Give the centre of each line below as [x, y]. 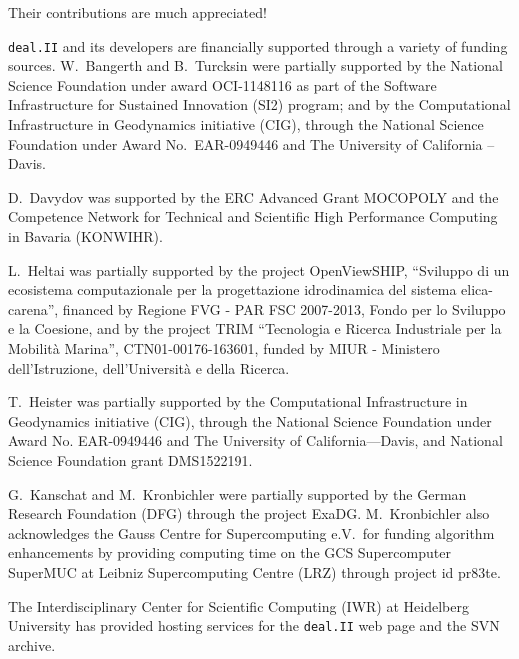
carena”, [33, 308]
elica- [477, 289]
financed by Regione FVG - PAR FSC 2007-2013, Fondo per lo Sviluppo [284, 308]
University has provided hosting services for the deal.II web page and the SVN [254, 625]
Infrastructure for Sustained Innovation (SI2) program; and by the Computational [259, 104]
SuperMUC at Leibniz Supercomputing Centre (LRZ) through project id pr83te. [254, 571]
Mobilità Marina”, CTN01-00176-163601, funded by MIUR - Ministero [224, 347]
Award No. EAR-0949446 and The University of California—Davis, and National [255, 440]
